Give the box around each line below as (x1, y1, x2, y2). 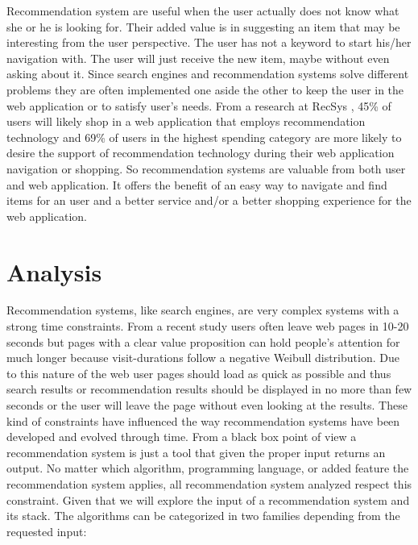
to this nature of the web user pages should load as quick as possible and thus (6, 364, 391, 381)
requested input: (6, 522, 87, 539)
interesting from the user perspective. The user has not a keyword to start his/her (6, 34, 412, 51)
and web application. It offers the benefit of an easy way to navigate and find (6, 176, 387, 193)
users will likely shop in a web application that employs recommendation (6, 113, 366, 130)
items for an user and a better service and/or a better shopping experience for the (6, 192, 412, 209)
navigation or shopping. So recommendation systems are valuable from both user (6, 160, 406, 177)
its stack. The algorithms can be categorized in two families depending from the (6, 507, 400, 524)
